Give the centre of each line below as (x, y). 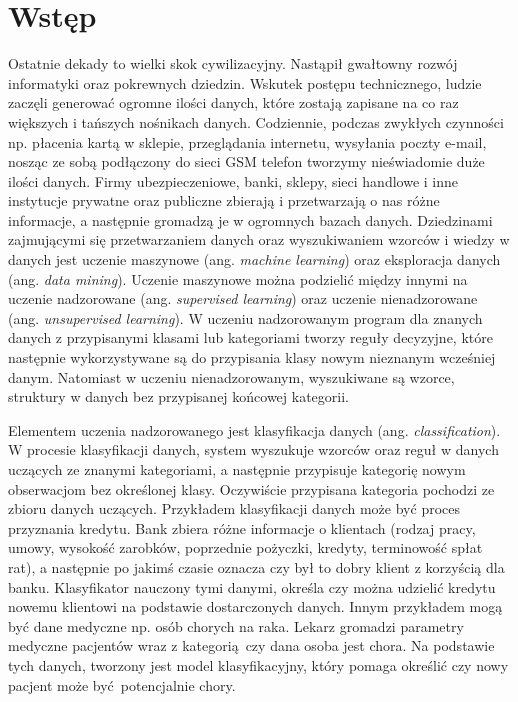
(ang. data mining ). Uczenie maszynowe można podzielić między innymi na (238, 278)
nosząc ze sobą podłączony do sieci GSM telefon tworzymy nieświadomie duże (246, 161)
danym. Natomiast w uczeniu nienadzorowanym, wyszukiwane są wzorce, (231, 376)
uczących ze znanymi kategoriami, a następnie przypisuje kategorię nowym (237, 469)
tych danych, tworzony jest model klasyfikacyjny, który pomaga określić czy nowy (258, 664)
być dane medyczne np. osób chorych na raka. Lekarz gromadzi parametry (236, 625)
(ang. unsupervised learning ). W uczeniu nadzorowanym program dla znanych (245, 317)
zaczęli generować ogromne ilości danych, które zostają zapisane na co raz (233, 102)
